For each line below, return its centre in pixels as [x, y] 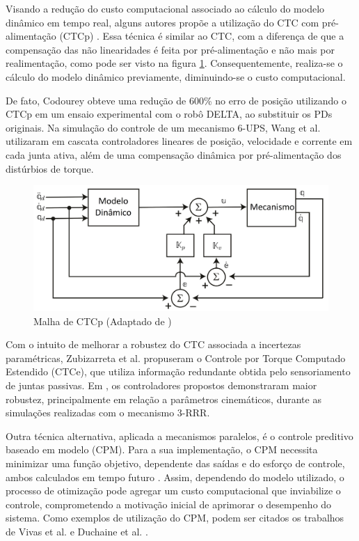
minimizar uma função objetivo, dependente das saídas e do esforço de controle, [175, 463]
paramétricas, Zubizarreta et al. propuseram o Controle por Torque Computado [176, 358]
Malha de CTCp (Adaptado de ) [103, 321]
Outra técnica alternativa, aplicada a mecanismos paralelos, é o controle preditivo [179, 436]
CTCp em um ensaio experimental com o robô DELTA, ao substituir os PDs [169, 114]
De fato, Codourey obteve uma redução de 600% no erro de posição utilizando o [176, 100]
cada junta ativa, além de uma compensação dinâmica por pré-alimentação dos [174, 154]
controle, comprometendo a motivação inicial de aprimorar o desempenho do [169, 504]
